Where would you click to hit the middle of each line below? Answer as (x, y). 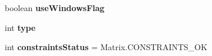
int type (20, 27)
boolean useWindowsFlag (55, 8)
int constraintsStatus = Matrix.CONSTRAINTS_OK (106, 47)
